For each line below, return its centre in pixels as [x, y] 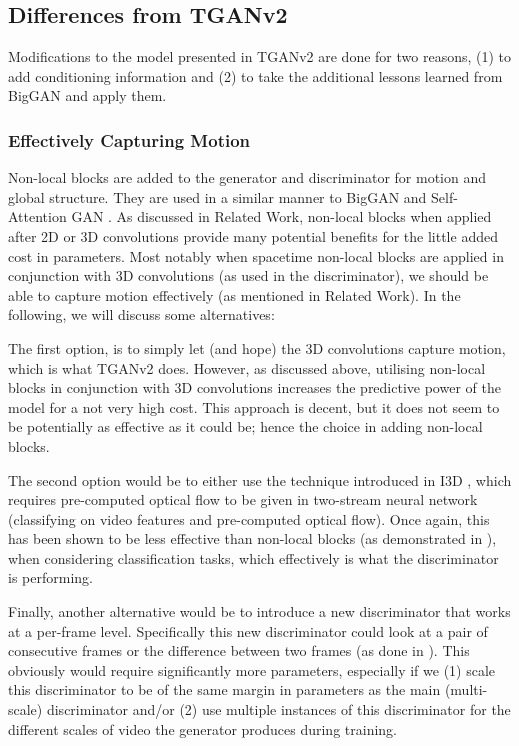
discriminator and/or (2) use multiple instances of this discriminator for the [278, 709]
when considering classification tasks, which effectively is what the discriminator [253, 557]
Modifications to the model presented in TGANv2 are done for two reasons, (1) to [260, 56]
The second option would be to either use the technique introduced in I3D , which [260, 479]
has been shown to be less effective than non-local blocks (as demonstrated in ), [252, 538]
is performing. [50, 577]
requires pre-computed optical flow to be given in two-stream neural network [243, 499]
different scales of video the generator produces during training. [202, 728]
